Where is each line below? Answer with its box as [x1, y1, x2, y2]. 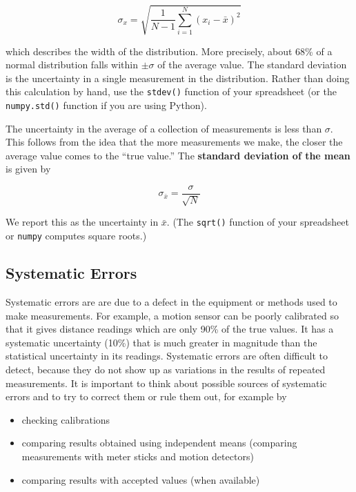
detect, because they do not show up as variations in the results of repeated [6, 362, 326, 376]
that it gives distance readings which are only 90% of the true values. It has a [6, 322, 334, 336]
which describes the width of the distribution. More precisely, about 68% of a [6, 43, 333, 58]
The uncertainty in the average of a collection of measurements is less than [6, 121, 322, 135]
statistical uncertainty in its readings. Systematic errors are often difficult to [6, 348, 328, 363]
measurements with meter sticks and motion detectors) [21, 449, 254, 463]
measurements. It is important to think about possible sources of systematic [6, 375, 327, 390]
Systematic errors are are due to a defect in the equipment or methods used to [6, 294, 337, 308]
